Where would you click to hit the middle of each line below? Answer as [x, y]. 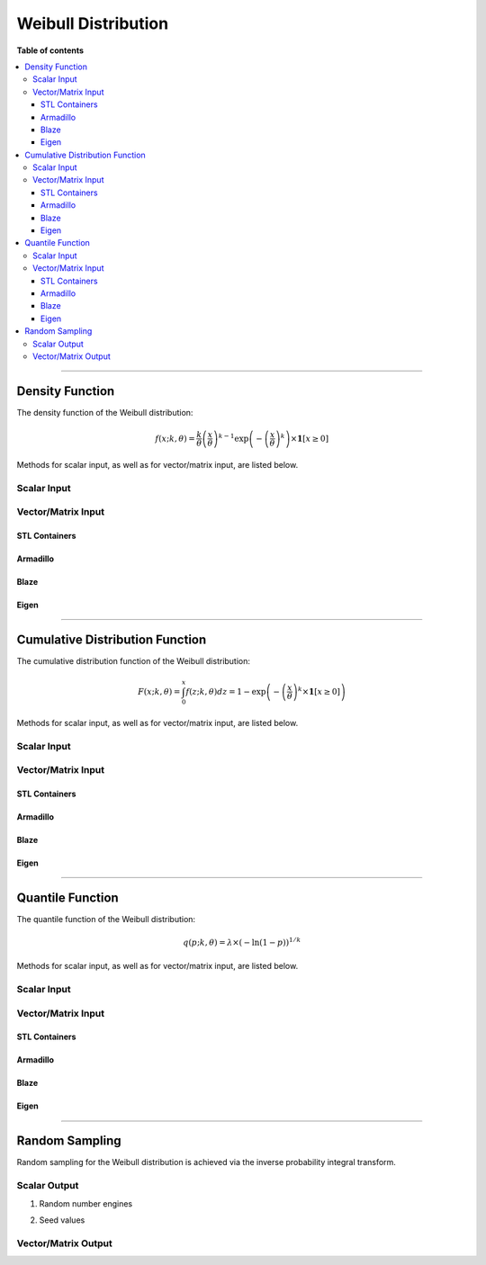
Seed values [62, 1220]
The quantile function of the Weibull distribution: [106, 919]
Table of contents [50, 50]
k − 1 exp [234, 438]
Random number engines [86, 1203]
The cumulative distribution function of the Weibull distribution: [134, 660]
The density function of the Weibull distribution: [105, 412]
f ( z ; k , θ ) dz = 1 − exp [226, 691]
